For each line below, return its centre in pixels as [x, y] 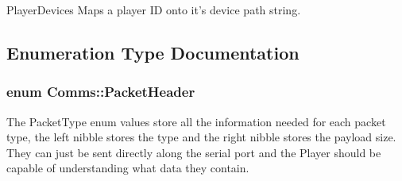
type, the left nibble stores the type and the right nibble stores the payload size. [201, 137]
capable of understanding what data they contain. [128, 168]
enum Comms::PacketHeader [101, 92]
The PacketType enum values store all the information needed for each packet [196, 121]
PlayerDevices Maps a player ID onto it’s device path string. [154, 10]
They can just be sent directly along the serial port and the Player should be [194, 152]
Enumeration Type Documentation [153, 52]
